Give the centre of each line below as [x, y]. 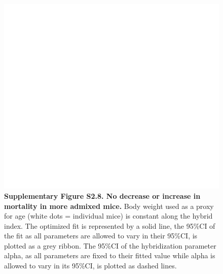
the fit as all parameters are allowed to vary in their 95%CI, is [101, 236]
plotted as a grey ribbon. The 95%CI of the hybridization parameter [110, 245]
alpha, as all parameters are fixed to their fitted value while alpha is [110, 255]
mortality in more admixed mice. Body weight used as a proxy [109, 206]
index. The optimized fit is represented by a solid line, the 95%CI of [110, 225]
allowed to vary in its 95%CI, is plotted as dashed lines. [90, 266]
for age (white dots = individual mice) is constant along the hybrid [108, 216]
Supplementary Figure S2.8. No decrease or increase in [102, 195]
